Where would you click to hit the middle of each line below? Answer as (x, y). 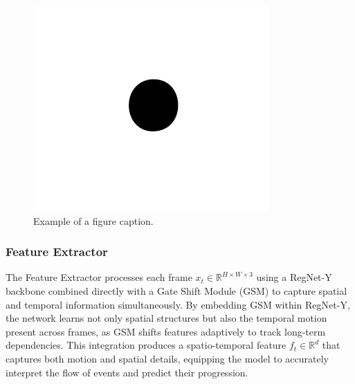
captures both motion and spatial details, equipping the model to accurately (167, 358)
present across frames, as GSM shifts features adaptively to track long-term (166, 331)
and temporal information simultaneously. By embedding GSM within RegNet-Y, (178, 304)
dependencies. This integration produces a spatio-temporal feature (146, 345)
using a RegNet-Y (294, 277)
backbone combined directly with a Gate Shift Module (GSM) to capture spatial (176, 291)
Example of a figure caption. (93, 220)
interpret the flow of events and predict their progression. (127, 372)
